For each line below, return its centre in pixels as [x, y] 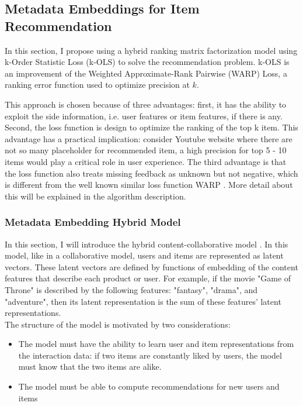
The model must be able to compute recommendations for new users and [149, 386]
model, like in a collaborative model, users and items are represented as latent [144, 255]
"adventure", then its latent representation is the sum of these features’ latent [143, 301]
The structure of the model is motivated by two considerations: [118, 324]
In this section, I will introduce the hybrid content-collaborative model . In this [147, 244]
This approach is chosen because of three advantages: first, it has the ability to [146, 104]
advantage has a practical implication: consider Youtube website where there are [149, 138]
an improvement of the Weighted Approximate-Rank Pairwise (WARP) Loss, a [146, 73]
